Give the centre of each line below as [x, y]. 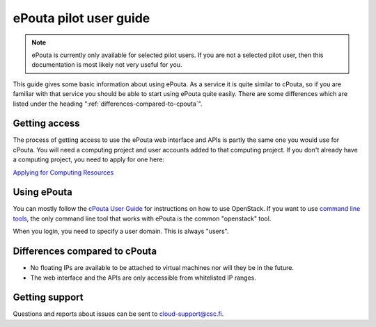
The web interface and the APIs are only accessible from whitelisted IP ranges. [143, 278]
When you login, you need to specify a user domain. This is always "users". [121, 231]
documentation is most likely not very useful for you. [107, 65]
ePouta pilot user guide [81, 18]
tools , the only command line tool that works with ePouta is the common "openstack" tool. [142, 218]
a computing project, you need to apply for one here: [89, 159]
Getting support [48, 297]
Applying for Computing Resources [63, 172]
